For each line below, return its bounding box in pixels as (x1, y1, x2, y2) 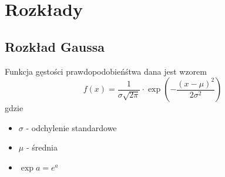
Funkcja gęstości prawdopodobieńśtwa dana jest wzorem (5, 65, 207, 77)
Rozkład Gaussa (5, 37, 105, 55)
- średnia (26, 141, 58, 153)
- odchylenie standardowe (26, 121, 117, 133)
